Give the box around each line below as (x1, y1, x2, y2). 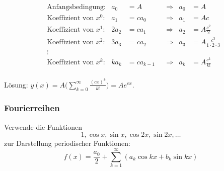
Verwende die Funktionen (4, 121, 83, 132)
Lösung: (4, 79, 28, 90)
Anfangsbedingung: (47, 4, 106, 11)
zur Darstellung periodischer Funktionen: (4, 138, 130, 148)
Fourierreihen (4, 102, 60, 114)
